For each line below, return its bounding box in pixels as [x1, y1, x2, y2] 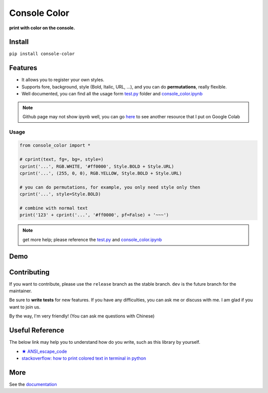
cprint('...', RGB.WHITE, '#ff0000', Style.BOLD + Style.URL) [19, 163, 174, 169]
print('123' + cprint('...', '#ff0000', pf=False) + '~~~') [19, 212, 169, 218]
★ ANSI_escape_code [21, 348, 67, 354]
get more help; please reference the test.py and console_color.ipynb [22, 236, 162, 242]
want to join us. [9, 304, 41, 310]
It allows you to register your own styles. [21, 77, 104, 83]
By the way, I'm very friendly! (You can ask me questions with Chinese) [9, 313, 155, 319]
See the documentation [9, 381, 57, 387]
